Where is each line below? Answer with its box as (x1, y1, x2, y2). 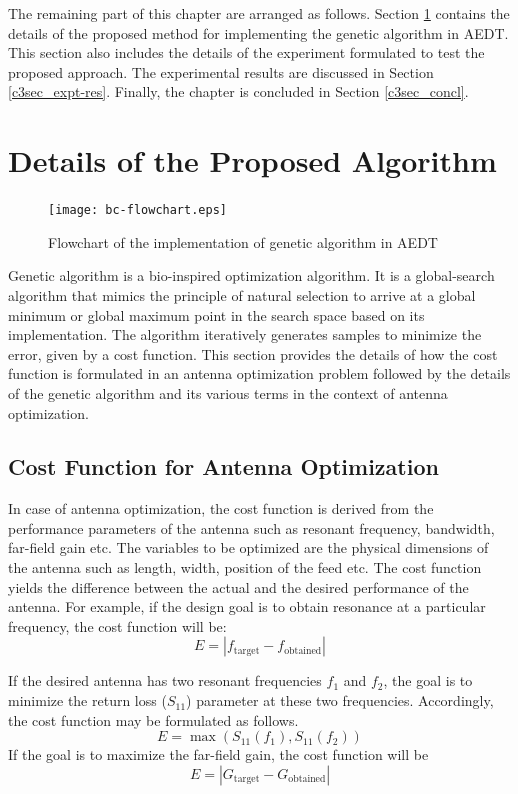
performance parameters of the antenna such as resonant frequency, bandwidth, (8, 517, 495, 538)
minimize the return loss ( (8, 690, 167, 711)
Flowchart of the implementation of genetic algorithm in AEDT (48, 231, 438, 252)
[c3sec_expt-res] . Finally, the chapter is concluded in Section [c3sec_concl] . (8, 81, 469, 102)
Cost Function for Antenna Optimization (8, 451, 439, 482)
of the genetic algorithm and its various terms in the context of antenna (8, 382, 448, 403)
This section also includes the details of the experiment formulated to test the (8, 42, 485, 63)
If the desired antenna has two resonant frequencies (8, 670, 322, 691)
